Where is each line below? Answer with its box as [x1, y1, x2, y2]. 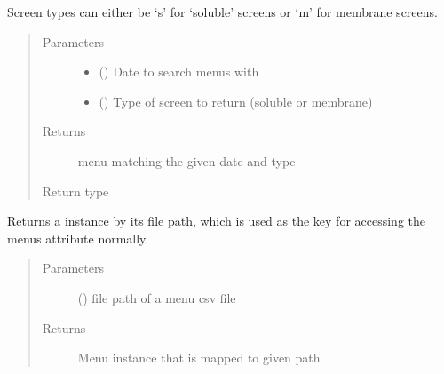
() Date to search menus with [99, 62, 259, 81]
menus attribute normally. [7, 228, 149, 247]
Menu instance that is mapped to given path [77, 348, 321, 367]
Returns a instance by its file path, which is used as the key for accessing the [7, 211, 426, 230]
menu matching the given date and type [77, 151, 296, 170]
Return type [42, 181, 109, 200]
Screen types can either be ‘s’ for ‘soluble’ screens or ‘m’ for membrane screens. [7, 3, 438, 20]
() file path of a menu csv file [77, 288, 236, 306]
